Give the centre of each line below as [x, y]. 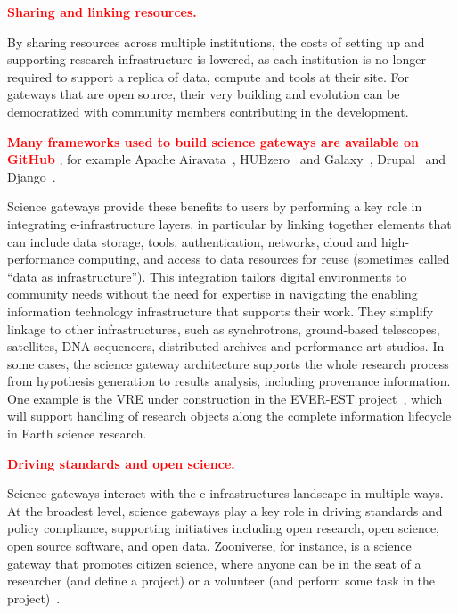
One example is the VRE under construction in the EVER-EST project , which [225, 398]
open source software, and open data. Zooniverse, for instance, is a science [209, 546]
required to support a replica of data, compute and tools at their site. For [209, 76]
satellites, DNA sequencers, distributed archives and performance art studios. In [226, 346]
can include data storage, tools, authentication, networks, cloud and [192, 241]
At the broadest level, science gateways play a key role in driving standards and [225, 510]
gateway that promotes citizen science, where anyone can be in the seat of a [214, 563]
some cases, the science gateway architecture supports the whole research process [228, 363]
